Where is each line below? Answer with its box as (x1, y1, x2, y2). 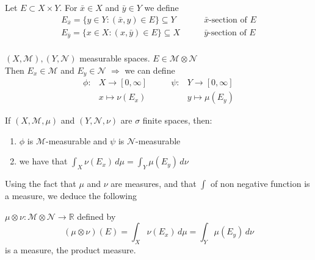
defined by (77, 209, 116, 222)
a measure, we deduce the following (5, 189, 137, 202)
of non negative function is (210, 177, 310, 190)
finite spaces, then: (142, 114, 212, 127)
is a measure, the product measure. (5, 244, 136, 256)
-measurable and (45, 134, 107, 147)
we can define (125, 63, 175, 76)
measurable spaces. (79, 52, 150, 65)
